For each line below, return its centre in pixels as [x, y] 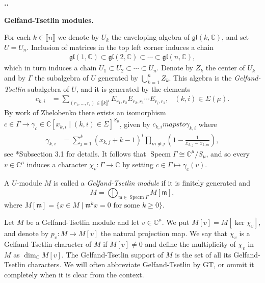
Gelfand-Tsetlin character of [48, 243]
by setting [138, 164]
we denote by [78, 37]
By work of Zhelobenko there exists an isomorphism [85, 112]
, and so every [228, 153]
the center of [225, 68]
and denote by [26, 233]
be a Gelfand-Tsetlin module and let [83, 222]
